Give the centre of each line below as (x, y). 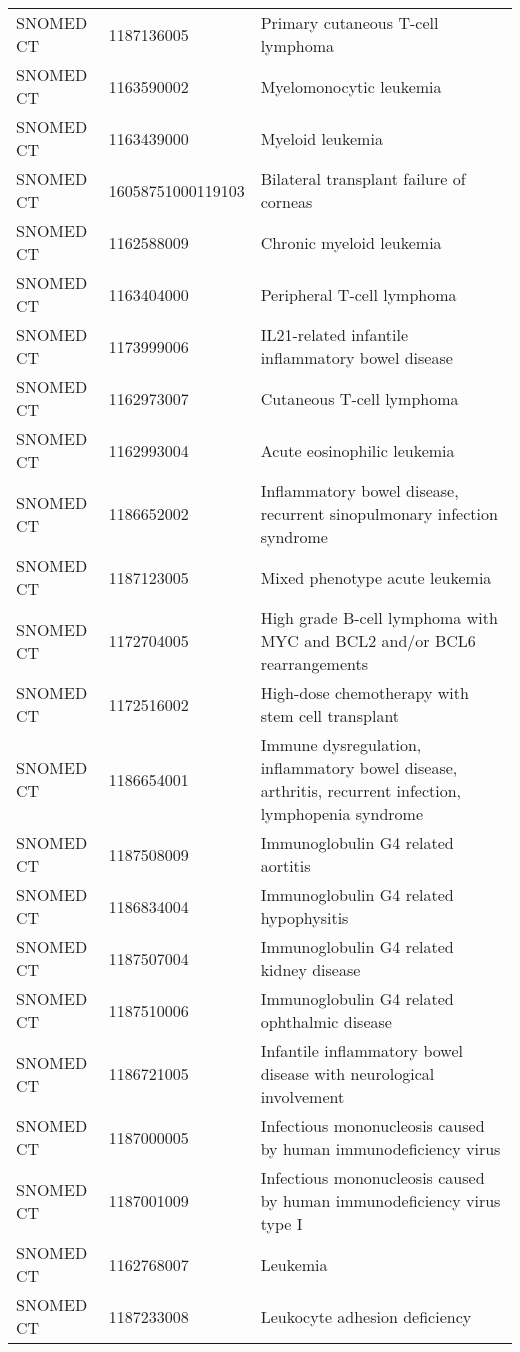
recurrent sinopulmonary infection (379, 513)
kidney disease (310, 969)
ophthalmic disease (326, 1021)
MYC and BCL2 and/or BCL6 (368, 640)
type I (281, 1223)
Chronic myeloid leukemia (351, 242)
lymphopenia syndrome (342, 813)
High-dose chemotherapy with (364, 692)
